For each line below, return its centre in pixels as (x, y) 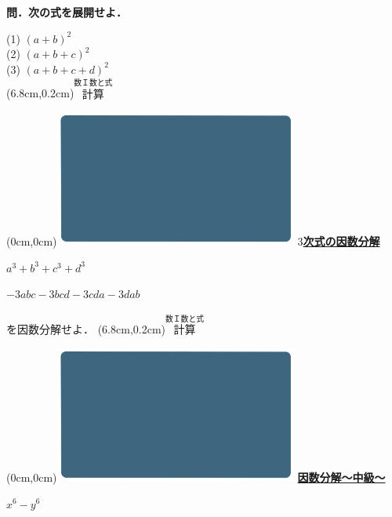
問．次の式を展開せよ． (67, 12)
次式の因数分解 (341, 241)
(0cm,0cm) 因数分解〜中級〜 (196, 477)
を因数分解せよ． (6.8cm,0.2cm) (86, 329)
